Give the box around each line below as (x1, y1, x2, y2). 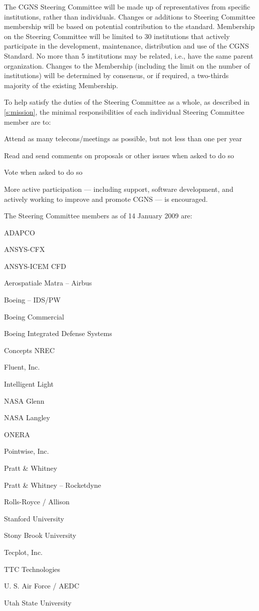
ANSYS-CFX (4, 244, 45, 254)
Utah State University (4, 597, 72, 607)
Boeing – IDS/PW (4, 294, 61, 305)
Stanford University (4, 513, 64, 523)
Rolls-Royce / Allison (4, 496, 70, 507)
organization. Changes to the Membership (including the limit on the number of (4, 60, 250, 71)
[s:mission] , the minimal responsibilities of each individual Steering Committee (4, 106, 244, 117)
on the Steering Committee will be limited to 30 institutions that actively (4, 31, 230, 41)
